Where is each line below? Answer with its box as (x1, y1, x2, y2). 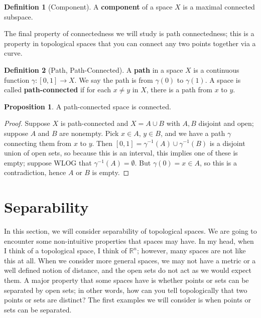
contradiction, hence (4, 167, 66, 178)
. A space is (205, 74, 241, 85)
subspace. (4, 11, 33, 22)
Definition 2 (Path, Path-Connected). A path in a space (4, 64, 183, 75)
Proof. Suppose (4, 118, 50, 128)
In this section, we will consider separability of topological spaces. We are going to (4, 226, 257, 236)
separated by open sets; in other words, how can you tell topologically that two (4, 284, 247, 295)
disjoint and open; (198, 118, 254, 128)
